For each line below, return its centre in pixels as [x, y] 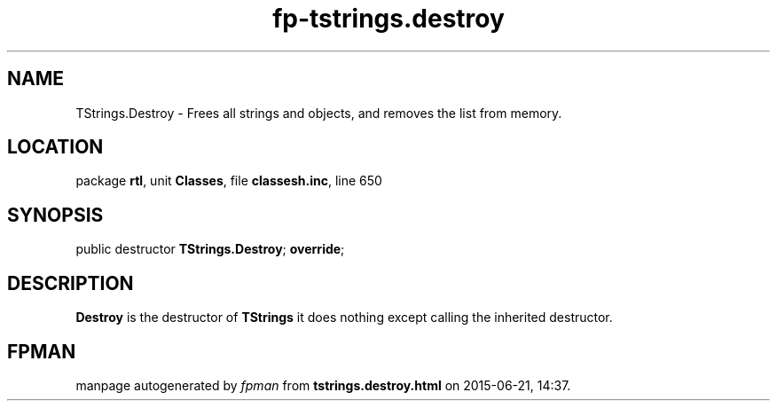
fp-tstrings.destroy [388, 19]
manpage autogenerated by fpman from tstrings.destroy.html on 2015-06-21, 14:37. [323, 385]
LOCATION [55, 147]
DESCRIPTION [71, 283]
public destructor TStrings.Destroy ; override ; [210, 249]
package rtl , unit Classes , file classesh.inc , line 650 [229, 181]
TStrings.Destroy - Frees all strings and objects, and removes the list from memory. [319, 113]
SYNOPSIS [55, 215]
